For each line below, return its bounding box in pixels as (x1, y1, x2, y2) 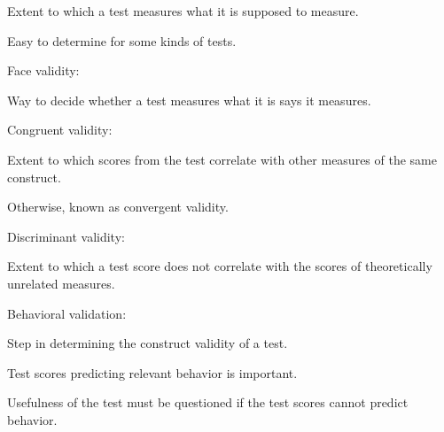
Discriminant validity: (7, 227, 125, 245)
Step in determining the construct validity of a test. (7, 334, 288, 352)
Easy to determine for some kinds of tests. (7, 31, 237, 50)
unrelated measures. (7, 274, 115, 292)
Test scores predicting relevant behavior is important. (7, 363, 298, 382)
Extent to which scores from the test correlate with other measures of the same (7, 150, 437, 168)
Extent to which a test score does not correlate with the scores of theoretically (7, 257, 432, 275)
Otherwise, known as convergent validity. (7, 197, 229, 216)
